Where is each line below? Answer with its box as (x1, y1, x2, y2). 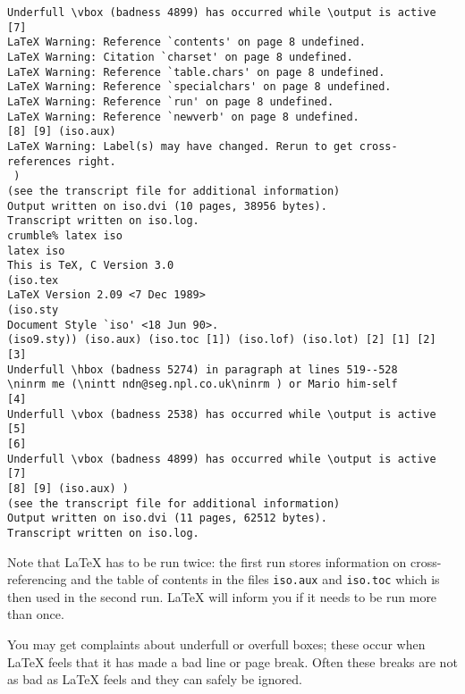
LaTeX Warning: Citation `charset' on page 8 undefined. (7, 50, 353, 63)
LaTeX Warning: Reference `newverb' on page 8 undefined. (7, 110, 359, 123)
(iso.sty (7, 304, 59, 317)
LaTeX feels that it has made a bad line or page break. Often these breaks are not (7, 652, 458, 671)
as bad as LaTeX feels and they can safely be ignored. (7, 670, 302, 689)
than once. (7, 605, 64, 623)
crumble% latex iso (7, 229, 123, 242)
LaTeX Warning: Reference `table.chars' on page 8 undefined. (7, 65, 385, 79)
